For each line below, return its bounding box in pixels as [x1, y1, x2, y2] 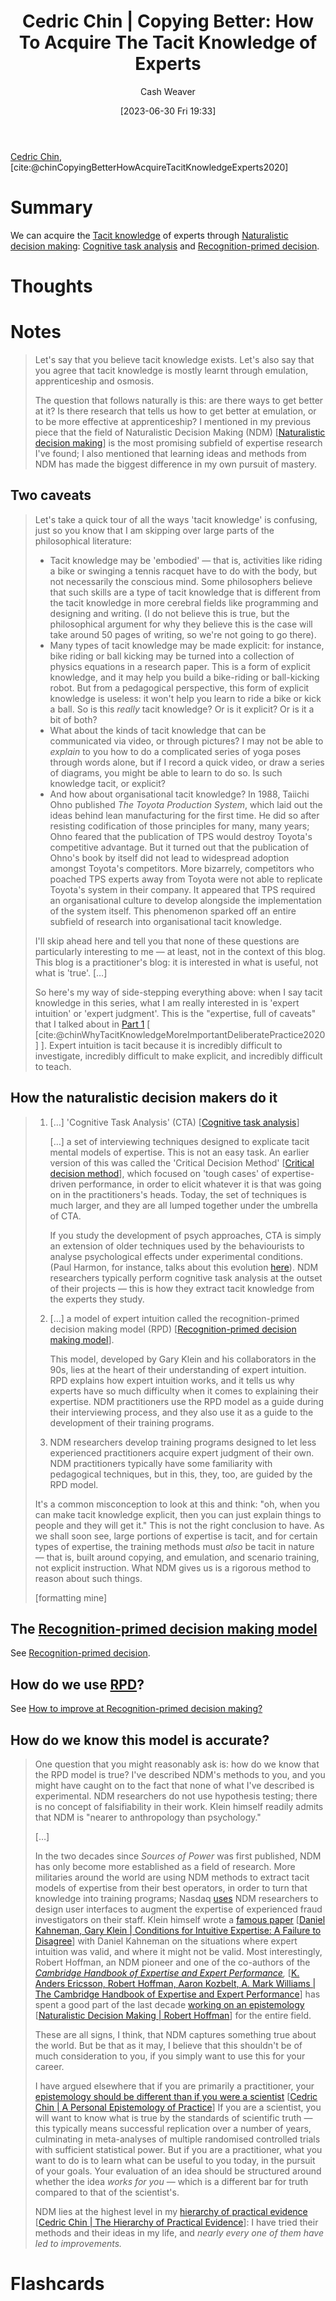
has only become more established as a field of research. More [34, 1861, 296, 1873]
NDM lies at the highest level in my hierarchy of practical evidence [34, 2206, 308, 2218]
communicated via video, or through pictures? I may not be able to [49, 735, 324, 747]
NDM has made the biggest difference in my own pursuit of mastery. [34, 458, 317, 470]
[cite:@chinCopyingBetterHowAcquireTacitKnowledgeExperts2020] [10, 161, 289, 173]
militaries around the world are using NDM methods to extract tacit [34, 1871, 310, 1884]
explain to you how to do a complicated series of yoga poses [49, 745, 302, 757]
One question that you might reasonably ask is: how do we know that [34, 1758, 320, 1770]
